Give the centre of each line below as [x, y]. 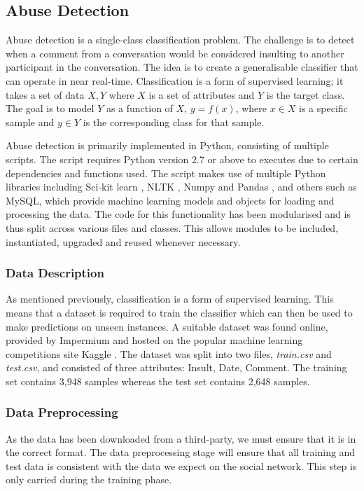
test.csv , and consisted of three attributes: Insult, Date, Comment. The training [176, 367]
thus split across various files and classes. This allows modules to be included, [172, 227]
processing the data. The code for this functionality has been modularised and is [178, 214]
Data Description [55, 273]
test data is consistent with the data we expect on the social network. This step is [181, 465]
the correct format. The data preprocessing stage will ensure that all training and [181, 452]
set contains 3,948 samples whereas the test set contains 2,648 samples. [158, 381]
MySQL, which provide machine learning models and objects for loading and [170, 200]
